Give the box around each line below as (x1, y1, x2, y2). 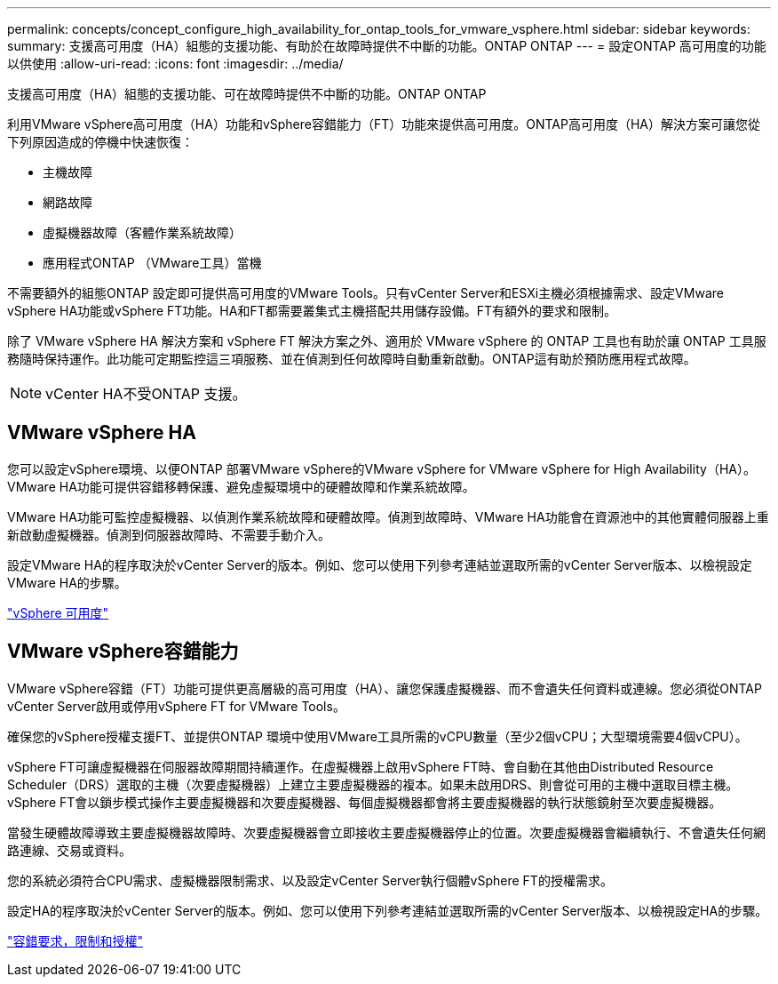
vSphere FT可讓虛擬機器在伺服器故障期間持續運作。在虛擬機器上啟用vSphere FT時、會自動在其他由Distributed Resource (7, 758, 714, 774)
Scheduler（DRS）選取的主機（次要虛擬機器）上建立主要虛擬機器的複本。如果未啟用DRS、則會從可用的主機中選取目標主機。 (7, 776, 739, 792)
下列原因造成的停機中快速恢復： (7, 134, 194, 149)
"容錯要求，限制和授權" (7, 932, 144, 948)
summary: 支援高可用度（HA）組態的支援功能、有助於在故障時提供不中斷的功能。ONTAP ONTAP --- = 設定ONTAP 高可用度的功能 (7, 38, 766, 53)
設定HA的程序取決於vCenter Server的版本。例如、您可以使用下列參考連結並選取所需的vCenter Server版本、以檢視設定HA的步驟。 (7, 902, 768, 918)
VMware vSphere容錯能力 (7, 640, 239, 663)
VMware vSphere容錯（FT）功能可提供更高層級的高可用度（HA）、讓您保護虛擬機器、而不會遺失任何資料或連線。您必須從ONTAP (7, 680, 762, 696)
